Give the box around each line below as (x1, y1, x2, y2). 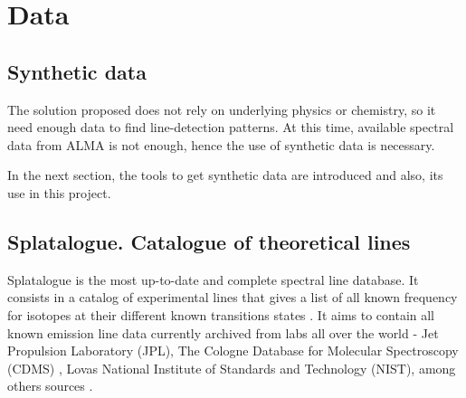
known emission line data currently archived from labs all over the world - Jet (7, 323, 439, 342)
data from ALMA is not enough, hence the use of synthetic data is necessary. (7, 135, 435, 154)
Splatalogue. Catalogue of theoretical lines (7, 227, 411, 255)
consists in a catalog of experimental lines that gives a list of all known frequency (7, 288, 458, 307)
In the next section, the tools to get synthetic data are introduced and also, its (7, 166, 443, 185)
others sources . (7, 376, 93, 395)
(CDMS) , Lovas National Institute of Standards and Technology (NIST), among (7, 358, 456, 377)
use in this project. (7, 183, 111, 202)
